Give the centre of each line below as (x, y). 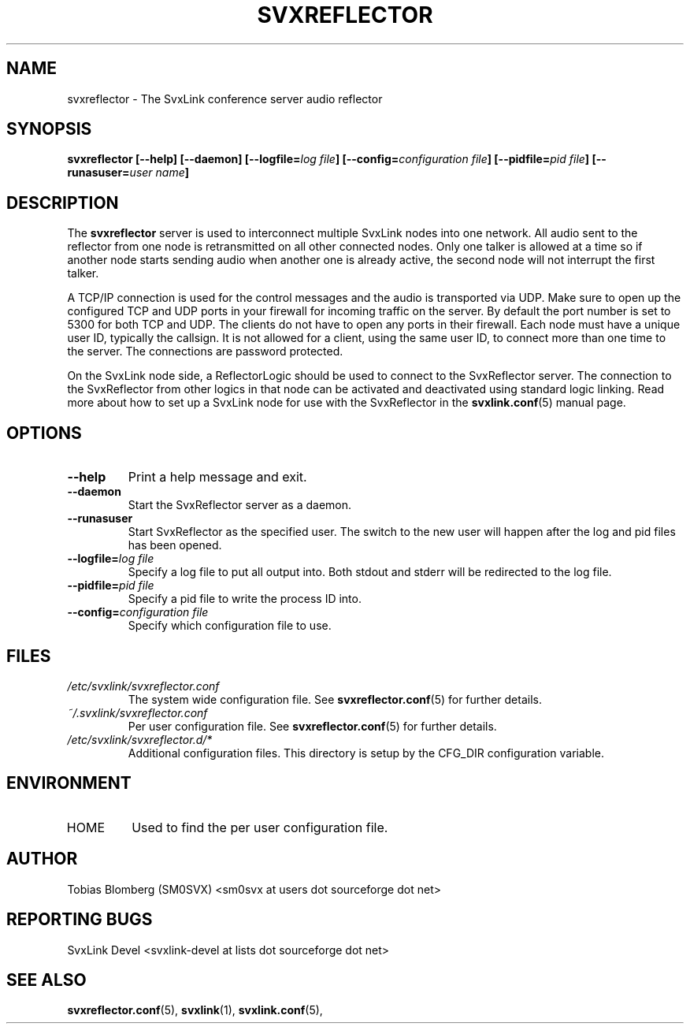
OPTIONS (44, 433)
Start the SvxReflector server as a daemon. (240, 505)
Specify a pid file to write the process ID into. (245, 599)
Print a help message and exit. (217, 477)
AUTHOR (42, 859)
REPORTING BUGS (80, 920)
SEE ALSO (46, 980)
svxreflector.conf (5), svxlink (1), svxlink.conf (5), (195, 1010)
